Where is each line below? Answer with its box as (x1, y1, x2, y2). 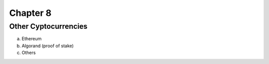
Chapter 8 (9, 7, 52, 18)
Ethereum (21, 36, 42, 42)
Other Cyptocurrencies (9, 22, 88, 31)
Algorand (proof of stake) (21, 43, 74, 49)
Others (21, 50, 36, 56)
